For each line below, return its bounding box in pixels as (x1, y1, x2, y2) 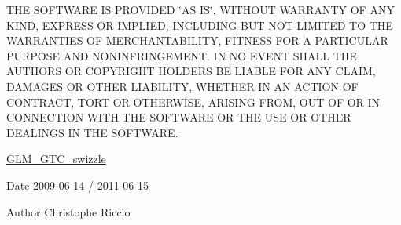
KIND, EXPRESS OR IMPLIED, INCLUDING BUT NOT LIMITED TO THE (6, 16, 393, 33)
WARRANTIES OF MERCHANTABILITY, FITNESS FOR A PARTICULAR (6, 32, 388, 49)
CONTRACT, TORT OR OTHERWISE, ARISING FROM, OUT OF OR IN (6, 93, 381, 110)
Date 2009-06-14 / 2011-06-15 (6, 176, 149, 193)
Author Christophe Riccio (6, 203, 131, 220)
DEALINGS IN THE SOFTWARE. (6, 124, 178, 140)
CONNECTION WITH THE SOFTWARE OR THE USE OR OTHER (6, 109, 351, 125)
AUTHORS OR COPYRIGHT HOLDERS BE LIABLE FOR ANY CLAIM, (6, 63, 376, 79)
